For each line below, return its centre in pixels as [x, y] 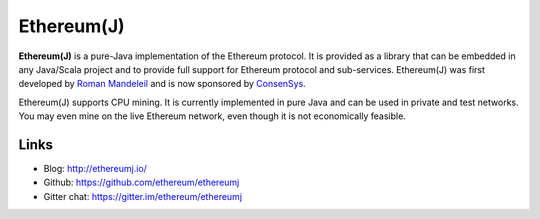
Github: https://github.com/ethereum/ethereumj [141, 182]
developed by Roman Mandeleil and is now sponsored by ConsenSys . [162, 84]
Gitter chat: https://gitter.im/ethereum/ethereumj [143, 196]
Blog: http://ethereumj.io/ [95, 169]
